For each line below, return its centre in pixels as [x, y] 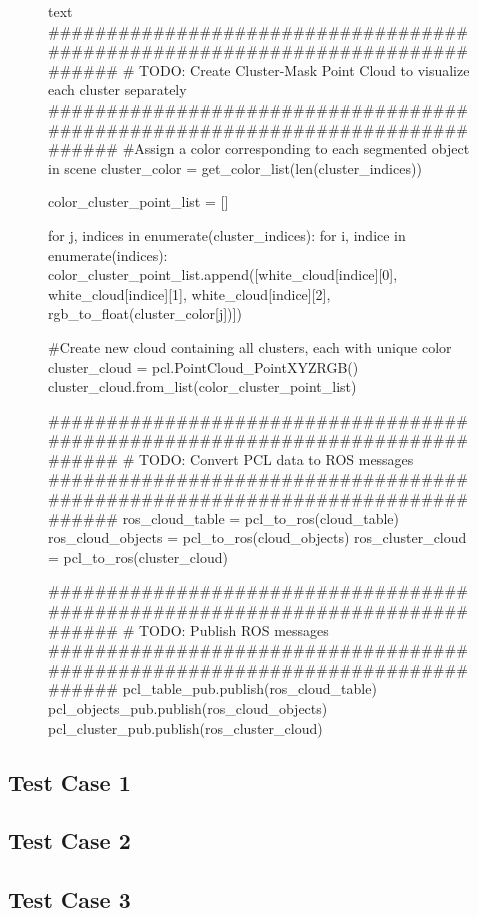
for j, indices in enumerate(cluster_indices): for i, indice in [227, 234]
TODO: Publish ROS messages [233, 629]
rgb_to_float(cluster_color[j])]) [145, 313]
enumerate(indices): [108, 254]
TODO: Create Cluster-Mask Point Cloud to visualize [304, 69]
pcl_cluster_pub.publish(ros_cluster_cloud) [185, 727]
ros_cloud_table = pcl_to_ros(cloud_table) [261, 517]
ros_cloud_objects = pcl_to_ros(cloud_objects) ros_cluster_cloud [257, 537]
